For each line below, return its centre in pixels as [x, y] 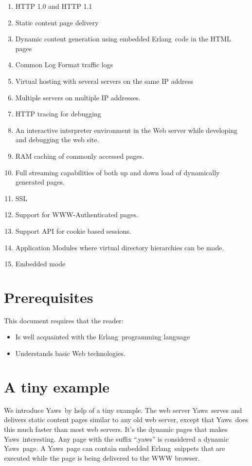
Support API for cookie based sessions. [73, 231]
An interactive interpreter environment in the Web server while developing [126, 130]
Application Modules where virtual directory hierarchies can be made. [120, 247]
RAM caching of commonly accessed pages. [80, 156]
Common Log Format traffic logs [64, 65]
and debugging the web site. [57, 140]
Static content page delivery [57, 22]
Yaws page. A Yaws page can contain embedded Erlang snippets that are [115, 448]
